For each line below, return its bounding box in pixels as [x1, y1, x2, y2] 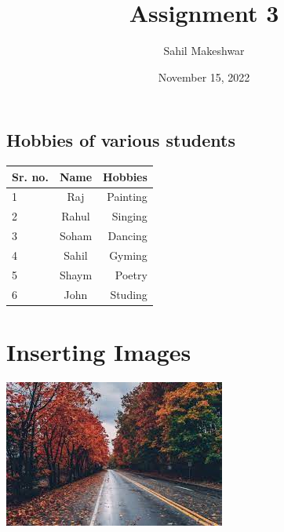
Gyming [109, 247, 147, 263]
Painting [107, 188, 147, 205]
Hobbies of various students [6, 128, 236, 152]
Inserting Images [6, 335, 191, 367]
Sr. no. [12, 168, 49, 184]
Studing [110, 286, 147, 302]
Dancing [107, 228, 147, 244]
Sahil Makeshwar [163, 42, 245, 59]
